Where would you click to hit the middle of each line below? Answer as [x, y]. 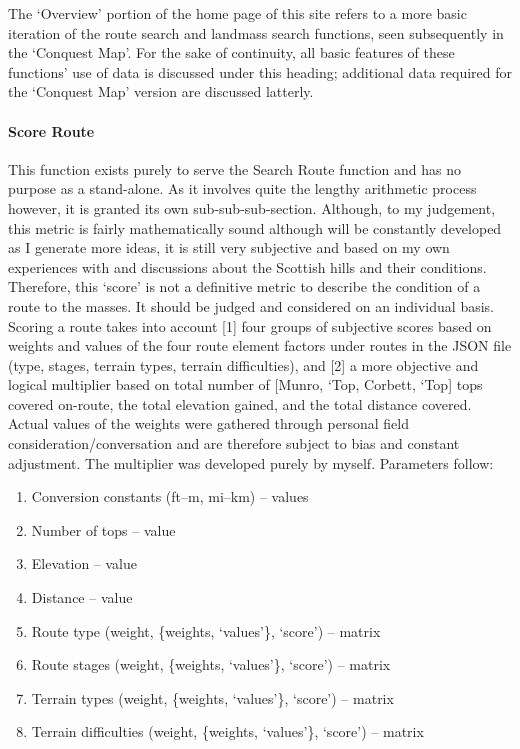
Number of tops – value [103, 529]
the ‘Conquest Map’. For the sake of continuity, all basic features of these [231, 52]
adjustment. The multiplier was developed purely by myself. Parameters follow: [251, 462]
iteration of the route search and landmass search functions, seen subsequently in [256, 32]
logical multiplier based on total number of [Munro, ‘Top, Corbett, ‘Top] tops [245, 384]
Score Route [51, 130]
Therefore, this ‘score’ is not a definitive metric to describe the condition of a [244, 286]
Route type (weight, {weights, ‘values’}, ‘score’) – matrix [206, 630]
